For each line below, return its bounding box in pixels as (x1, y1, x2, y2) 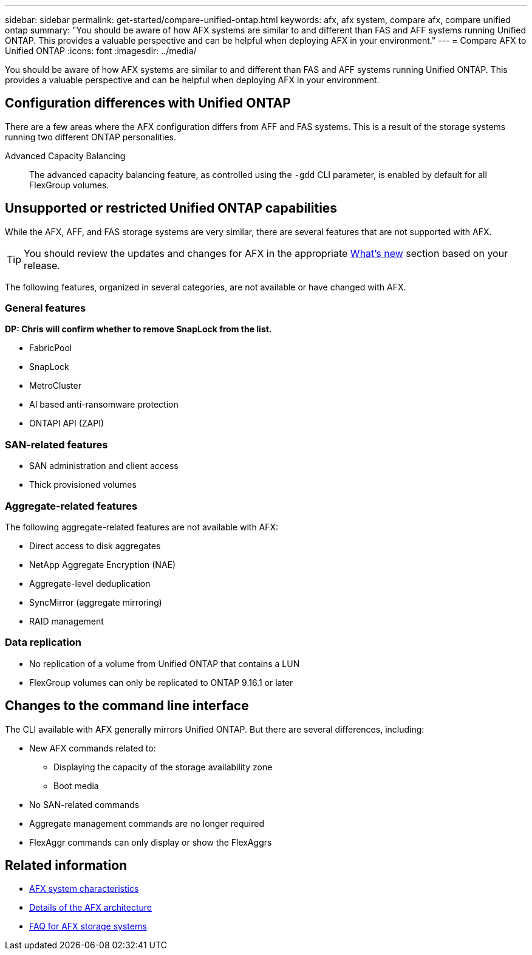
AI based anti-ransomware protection (29, 399, 179, 410)
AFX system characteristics (29, 883, 139, 894)
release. (24, 259, 60, 272)
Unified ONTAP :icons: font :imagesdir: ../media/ (5, 46, 197, 56)
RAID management (29, 615, 104, 626)
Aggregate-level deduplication (29, 578, 151, 589)
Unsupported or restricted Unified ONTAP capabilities (5, 200, 338, 216)
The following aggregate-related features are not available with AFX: (5, 521, 279, 532)
